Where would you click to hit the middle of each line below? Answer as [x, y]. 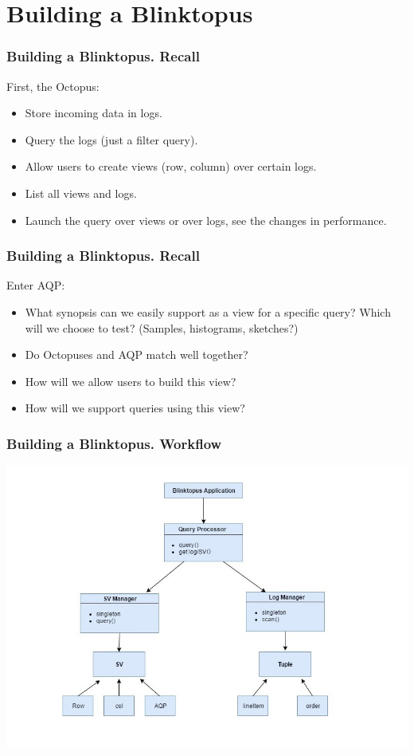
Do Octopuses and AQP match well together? [137, 354]
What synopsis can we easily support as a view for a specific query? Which [208, 311]
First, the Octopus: [53, 86]
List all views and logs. [81, 193]
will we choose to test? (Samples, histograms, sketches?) [162, 327]
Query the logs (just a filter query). [111, 139]
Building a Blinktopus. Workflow [114, 443]
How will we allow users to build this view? [131, 381]
